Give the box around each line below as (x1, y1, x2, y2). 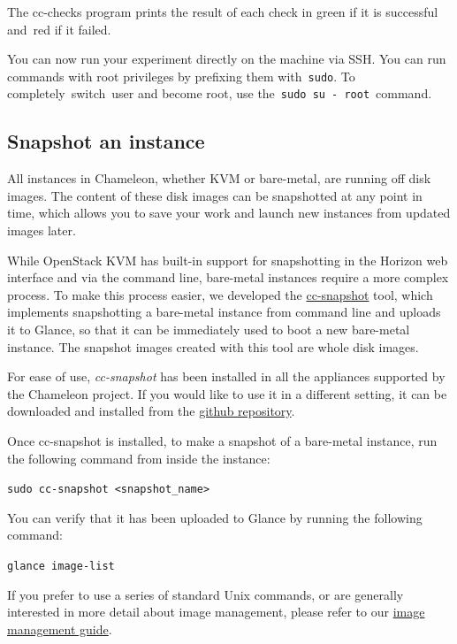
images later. (7, 221, 76, 240)
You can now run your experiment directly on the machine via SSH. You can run (7, 50, 446, 68)
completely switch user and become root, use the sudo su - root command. (7, 84, 432, 103)
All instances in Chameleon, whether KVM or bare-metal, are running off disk (7, 169, 431, 188)
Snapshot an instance (7, 127, 205, 155)
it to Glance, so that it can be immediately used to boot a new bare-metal (7, 320, 410, 339)
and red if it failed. (7, 19, 111, 38)
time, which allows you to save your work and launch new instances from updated (7, 203, 451, 222)
